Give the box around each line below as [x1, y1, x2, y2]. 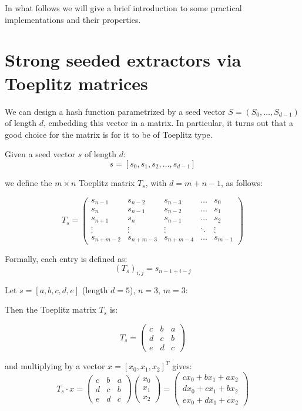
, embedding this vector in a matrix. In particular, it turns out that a [43, 117, 294, 129]
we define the [5, 176, 52, 188]
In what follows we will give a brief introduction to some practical [5, 2, 242, 14]
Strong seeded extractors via [5, 48, 241, 72]
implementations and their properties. [5, 13, 141, 25]
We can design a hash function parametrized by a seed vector [5, 105, 226, 117]
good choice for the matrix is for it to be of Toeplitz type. [5, 128, 213, 140]
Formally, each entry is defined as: [5, 252, 127, 264]
